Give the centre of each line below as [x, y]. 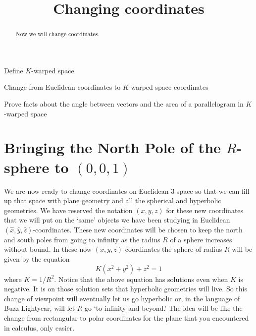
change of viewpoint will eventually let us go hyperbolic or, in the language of [122, 298]
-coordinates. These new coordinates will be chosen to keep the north [138, 229]
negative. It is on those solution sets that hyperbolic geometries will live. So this [126, 289]
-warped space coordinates [168, 87]
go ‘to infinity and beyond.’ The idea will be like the [164, 308]
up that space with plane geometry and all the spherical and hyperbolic [113, 200]
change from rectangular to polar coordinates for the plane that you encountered [127, 318]
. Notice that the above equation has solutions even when [141, 279]
